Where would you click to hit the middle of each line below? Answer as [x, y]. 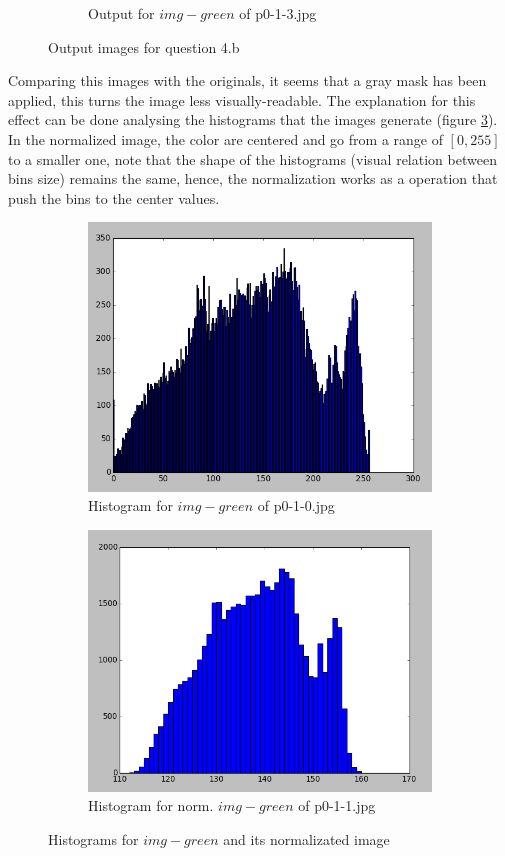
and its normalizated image [306, 838]
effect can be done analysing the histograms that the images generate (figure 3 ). [253, 119]
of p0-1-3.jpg [278, 13]
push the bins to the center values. [114, 197]
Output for [121, 13]
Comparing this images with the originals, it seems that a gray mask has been [247, 80]
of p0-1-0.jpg [296, 505]
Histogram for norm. [151, 805]
